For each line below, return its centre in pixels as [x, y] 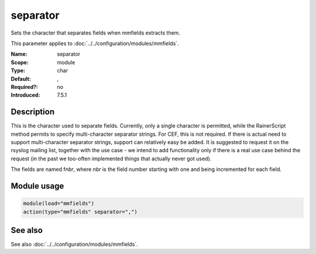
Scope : [20, 62]
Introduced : [25, 95]
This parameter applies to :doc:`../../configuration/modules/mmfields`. [95, 43]
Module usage [37, 186]
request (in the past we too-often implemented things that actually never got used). [111, 159]
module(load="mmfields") [59, 204]
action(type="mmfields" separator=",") [80, 212]
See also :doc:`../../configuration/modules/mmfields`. [75, 244]
